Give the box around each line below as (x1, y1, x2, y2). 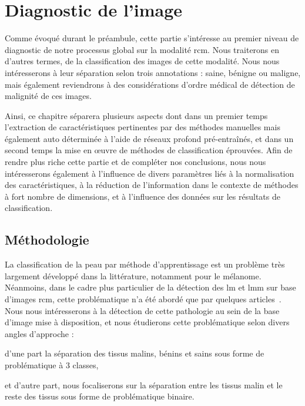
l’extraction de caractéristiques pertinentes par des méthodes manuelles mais (5, 121, 280, 133)
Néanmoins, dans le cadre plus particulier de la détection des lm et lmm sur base (5, 281, 296, 293)
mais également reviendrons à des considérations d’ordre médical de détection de (5, 78, 295, 90)
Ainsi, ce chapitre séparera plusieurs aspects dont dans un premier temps (5, 109, 268, 121)
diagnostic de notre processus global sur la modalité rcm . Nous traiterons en (5, 43, 280, 55)
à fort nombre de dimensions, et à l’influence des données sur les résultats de (5, 190, 280, 202)
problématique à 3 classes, (5, 358, 99, 371)
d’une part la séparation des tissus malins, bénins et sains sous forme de (5, 347, 264, 359)
